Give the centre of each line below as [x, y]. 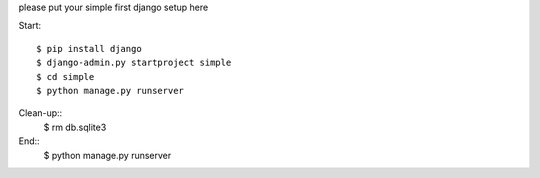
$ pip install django [89, 48]
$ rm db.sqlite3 [75, 127]
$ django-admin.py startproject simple [134, 63]
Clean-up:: [40, 113]
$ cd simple [65, 76]
